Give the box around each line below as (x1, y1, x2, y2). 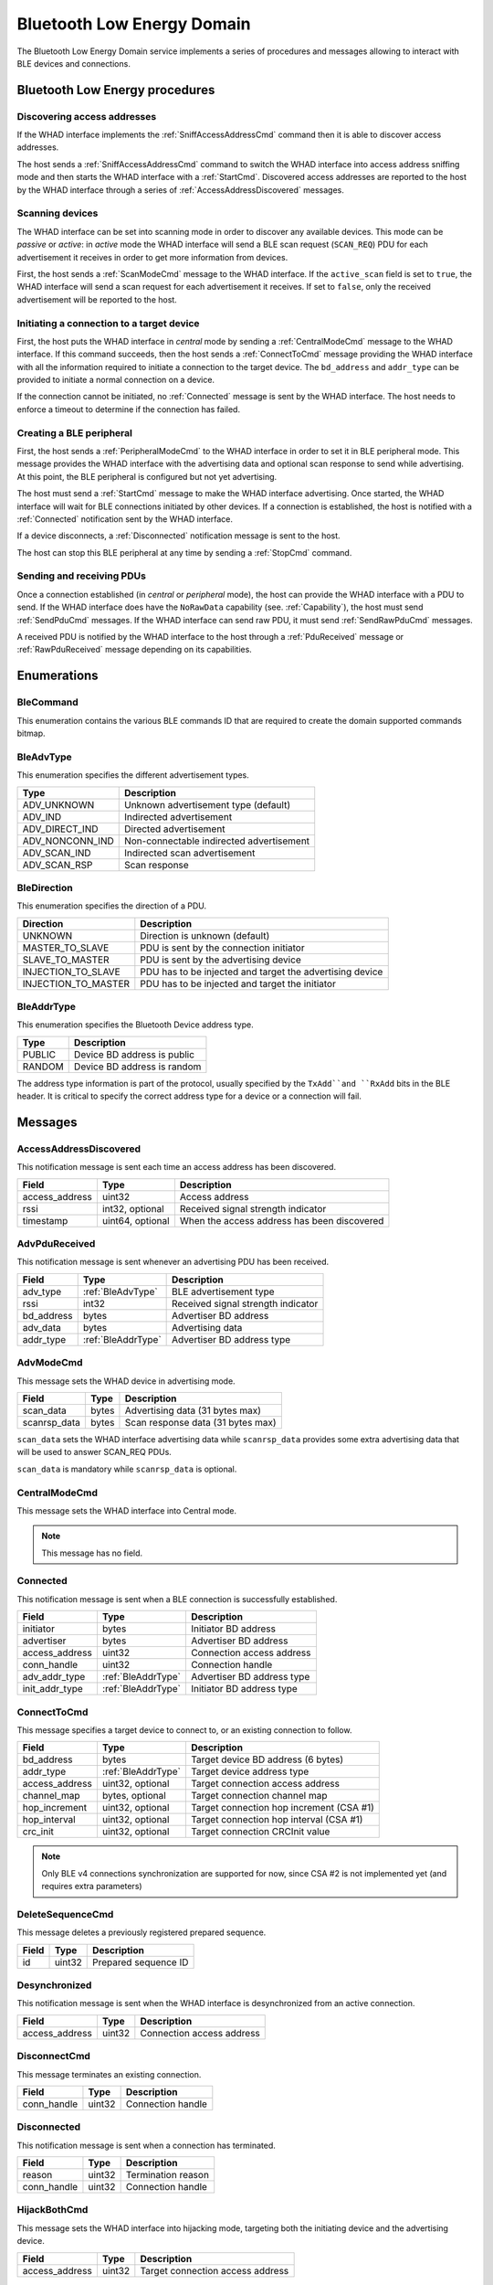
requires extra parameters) (41, 1881, 142, 1892)
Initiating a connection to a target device (16, 316, 200, 329)
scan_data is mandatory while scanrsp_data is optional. (16, 1463, 237, 1474)
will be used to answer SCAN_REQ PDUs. (16, 1447, 173, 1458)
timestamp (22, 1214, 68, 1227)
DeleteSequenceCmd (16, 1908, 114, 1920)
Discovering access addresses (16, 110, 157, 122)
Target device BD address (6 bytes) (190, 1753, 344, 1766)
